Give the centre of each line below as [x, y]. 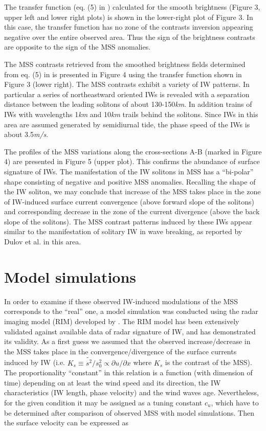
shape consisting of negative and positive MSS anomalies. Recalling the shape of [130, 181]
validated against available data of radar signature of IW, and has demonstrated [130, 331]
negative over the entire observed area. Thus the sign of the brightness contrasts [130, 37]
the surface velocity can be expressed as [66, 423]
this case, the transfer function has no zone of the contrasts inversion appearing [129, 27]
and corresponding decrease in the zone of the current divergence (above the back [132, 211]
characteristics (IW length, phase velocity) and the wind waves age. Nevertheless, [131, 392]
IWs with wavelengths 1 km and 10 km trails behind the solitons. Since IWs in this [131, 114]
